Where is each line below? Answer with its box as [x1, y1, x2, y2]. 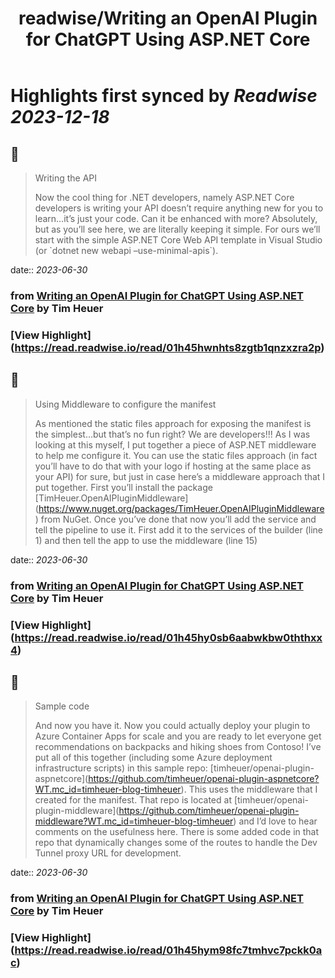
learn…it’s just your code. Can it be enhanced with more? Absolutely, [34, 213, 318, 224]
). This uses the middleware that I [180, 783, 318, 796]
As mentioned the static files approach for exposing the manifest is [34, 417, 312, 429]
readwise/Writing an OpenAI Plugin [18, 7, 318, 30]
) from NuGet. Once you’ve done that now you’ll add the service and [34, 513, 317, 525]
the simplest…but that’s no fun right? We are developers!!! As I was [34, 428, 311, 440]
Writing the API [34, 172, 97, 184]
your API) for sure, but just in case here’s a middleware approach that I [34, 470, 326, 482]
